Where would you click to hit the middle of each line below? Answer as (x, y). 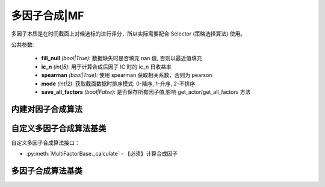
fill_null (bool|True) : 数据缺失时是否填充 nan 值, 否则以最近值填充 (122, 58)
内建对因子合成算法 (47, 109)
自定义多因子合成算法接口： (45, 143)
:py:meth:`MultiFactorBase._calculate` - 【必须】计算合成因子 (102, 154)
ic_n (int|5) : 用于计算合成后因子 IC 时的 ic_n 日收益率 (106, 67)
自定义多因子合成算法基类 (59, 128)
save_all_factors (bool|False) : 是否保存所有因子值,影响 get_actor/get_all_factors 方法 (146, 92)
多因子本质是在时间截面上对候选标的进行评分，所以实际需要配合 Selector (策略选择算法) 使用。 (128, 34)
